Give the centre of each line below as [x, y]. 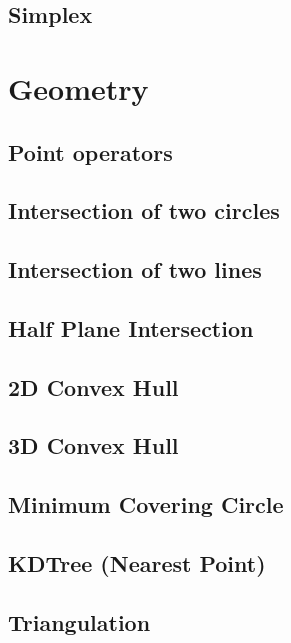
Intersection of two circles [144, 210]
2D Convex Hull [93, 386]
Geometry [78, 87]
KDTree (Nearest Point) [137, 563]
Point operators [90, 151]
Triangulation [79, 621]
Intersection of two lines [135, 269]
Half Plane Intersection [131, 327]
